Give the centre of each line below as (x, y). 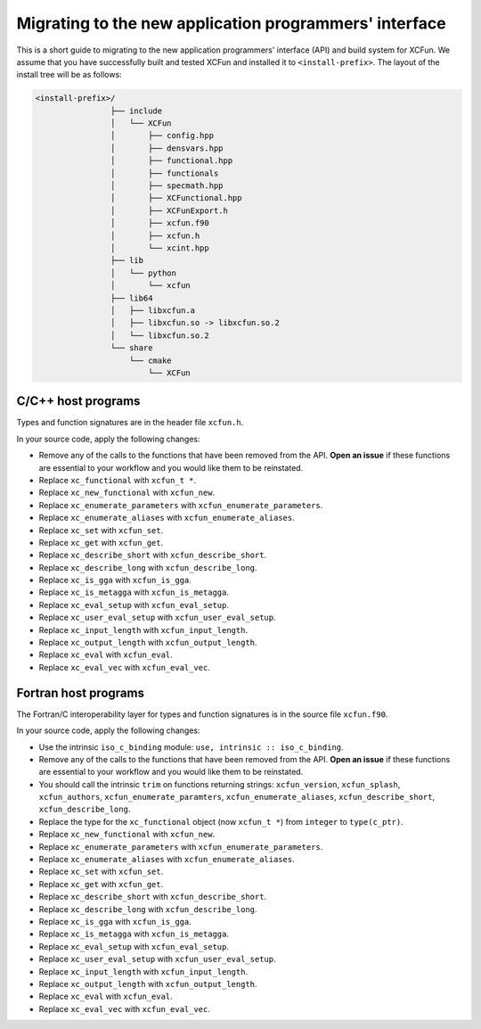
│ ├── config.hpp (162, 136)
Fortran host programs (80, 692)
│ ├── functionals (164, 173)
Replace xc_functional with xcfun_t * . (117, 480)
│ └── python (143, 273)
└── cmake (151, 360)
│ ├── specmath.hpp (167, 186)
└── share (131, 348)
